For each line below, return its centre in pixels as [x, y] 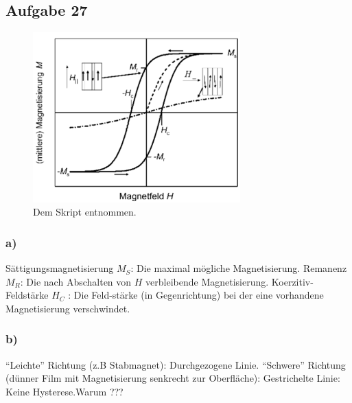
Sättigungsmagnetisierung [60, 268]
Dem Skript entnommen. [85, 212]
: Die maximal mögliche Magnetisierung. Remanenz [239, 268]
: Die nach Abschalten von [76, 281]
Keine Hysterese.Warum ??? [64, 391]
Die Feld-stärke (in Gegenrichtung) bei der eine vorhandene [199, 295]
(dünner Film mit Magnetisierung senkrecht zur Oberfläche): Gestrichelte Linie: [173, 378]
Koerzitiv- [292, 281]
